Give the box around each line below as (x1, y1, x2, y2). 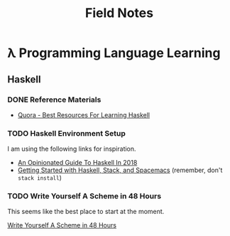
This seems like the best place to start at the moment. (7, 208, 165, 216)
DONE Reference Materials (7, 95, 102, 104)
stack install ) (17, 173, 62, 182)
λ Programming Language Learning (7, 45, 221, 61)
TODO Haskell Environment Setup (7, 128, 126, 138)
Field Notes (84, 5, 154, 21)
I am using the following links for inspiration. (7, 144, 136, 154)
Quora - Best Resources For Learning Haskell (17, 110, 150, 119)
